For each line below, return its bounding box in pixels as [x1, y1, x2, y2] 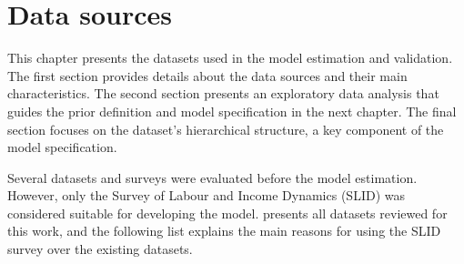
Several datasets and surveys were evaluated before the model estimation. [7, 168, 418, 187]
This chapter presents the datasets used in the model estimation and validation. [7, 48, 453, 67]
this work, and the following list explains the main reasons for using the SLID [7, 221, 441, 240]
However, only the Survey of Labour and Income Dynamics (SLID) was [7, 186, 405, 205]
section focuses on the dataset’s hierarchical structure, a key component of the [7, 119, 444, 138]
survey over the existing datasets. [7, 239, 193, 259]
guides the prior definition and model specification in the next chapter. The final [7, 101, 457, 120]
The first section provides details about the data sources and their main [7, 66, 408, 85]
